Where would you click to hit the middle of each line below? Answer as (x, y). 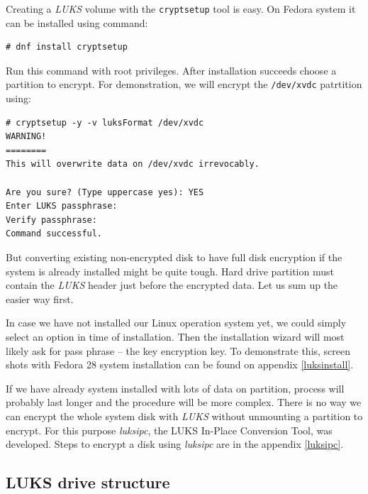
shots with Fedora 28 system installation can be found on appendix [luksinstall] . (180, 364)
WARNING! (26, 137)
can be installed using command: (77, 22)
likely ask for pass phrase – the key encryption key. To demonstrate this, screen (178, 350)
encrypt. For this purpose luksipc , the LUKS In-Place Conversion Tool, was (169, 430)
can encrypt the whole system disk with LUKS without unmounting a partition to (184, 416)
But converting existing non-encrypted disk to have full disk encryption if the (174, 257)
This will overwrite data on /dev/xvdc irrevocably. (133, 164)
